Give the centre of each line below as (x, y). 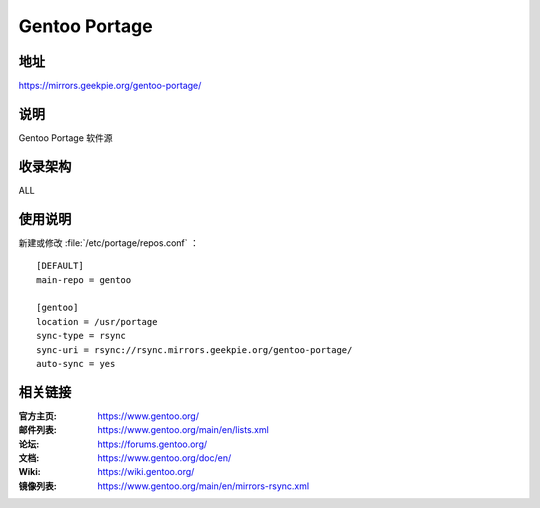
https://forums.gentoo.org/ (152, 444)
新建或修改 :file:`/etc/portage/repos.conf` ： (108, 242)
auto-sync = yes (76, 363)
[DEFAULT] (60, 266)
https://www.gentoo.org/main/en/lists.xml (183, 430)
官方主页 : (37, 416)
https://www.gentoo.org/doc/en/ (164, 457)
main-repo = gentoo (84, 279)
